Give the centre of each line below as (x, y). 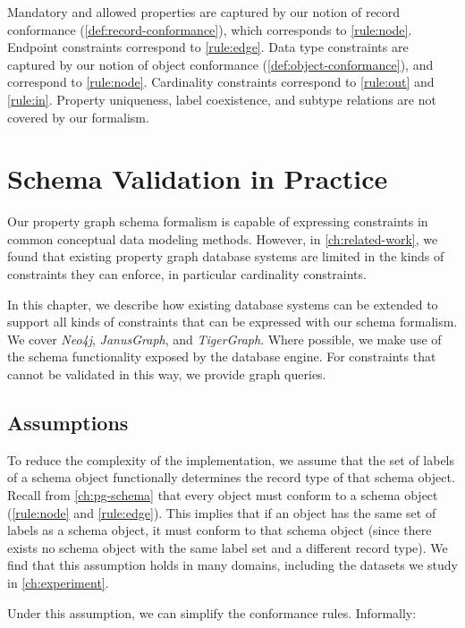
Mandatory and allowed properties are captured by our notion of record (204, 12)
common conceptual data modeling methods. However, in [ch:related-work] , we (223, 238)
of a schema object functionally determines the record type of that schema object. (231, 477)
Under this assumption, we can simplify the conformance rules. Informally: (212, 612)
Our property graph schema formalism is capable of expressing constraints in (218, 221)
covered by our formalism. (78, 117)
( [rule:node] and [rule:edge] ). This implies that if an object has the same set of (222, 512)
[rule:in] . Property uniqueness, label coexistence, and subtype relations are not (222, 99)
